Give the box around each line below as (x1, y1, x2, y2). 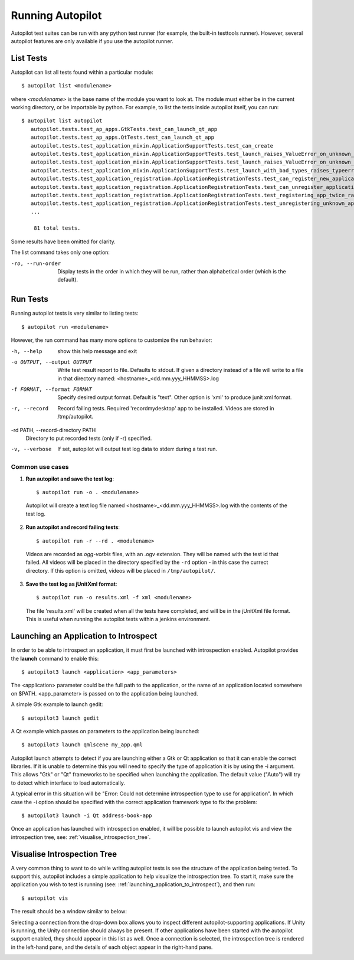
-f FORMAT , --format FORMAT (11, 386, 93, 393)
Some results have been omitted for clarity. (11, 238, 116, 245)
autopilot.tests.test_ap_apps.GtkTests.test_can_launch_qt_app (30, 126, 218, 132)
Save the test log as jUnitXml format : (25, 580, 117, 587)
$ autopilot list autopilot (21, 117, 103, 124)
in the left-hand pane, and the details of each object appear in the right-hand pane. (11, 943, 213, 951)
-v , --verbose (11, 446, 52, 453)
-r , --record (11, 405, 49, 412)
